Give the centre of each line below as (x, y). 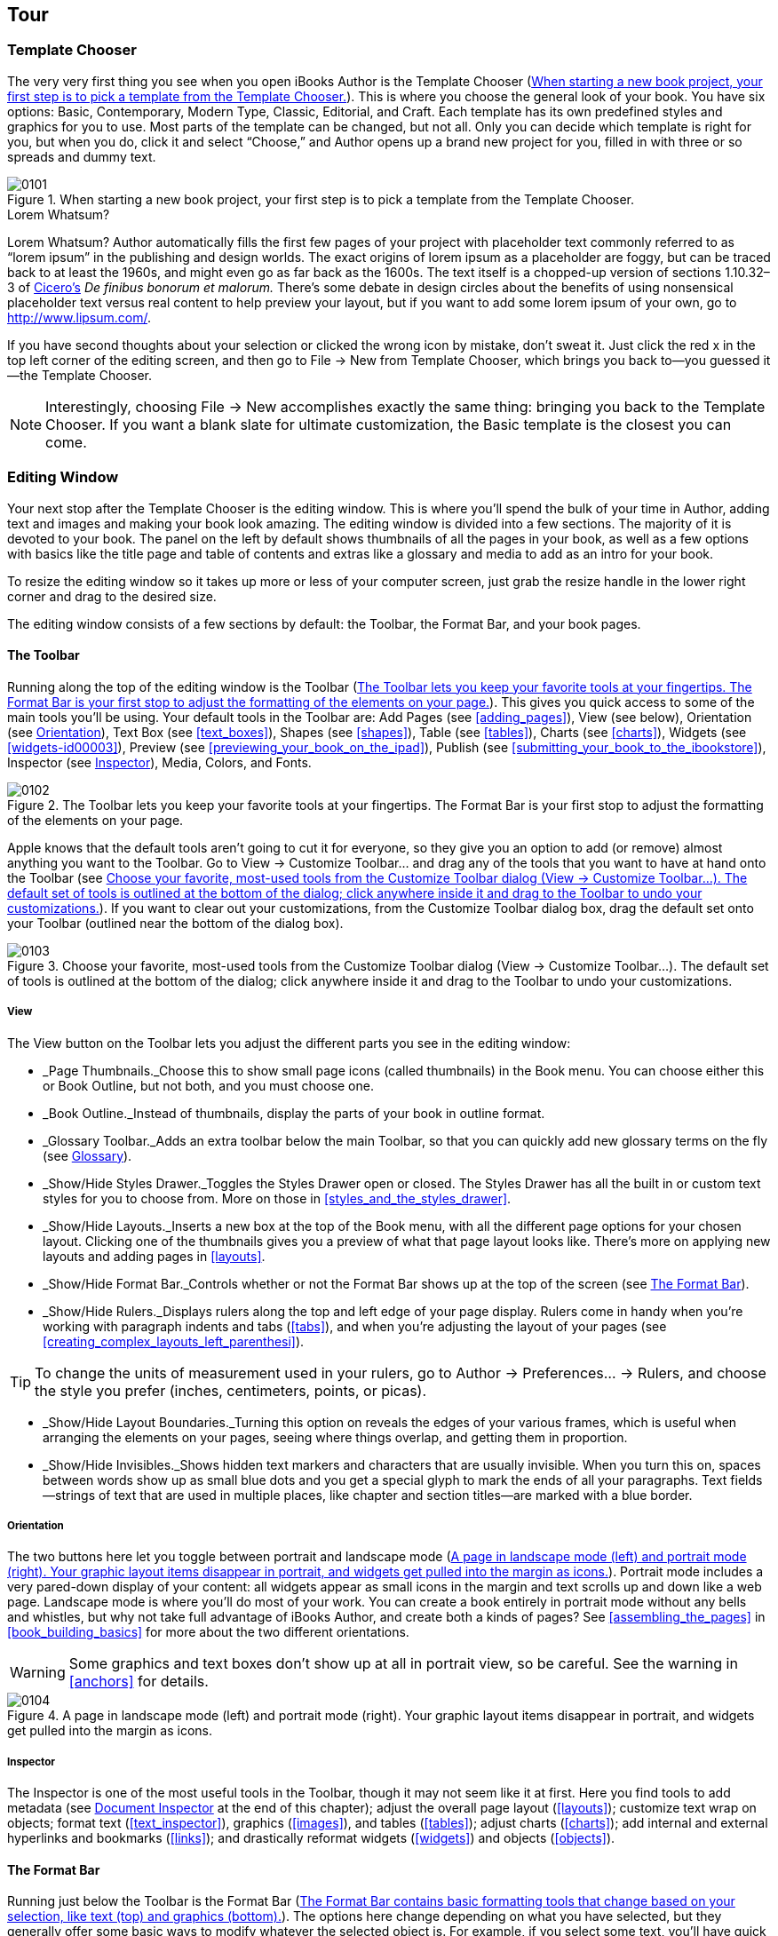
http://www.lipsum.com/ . (79, 317)
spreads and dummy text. (82, 156)
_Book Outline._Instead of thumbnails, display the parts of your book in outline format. (294, 1113)
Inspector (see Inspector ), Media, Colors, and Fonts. (159, 762)
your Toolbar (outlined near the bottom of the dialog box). (175, 923)
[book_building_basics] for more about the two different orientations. (208, 1632)
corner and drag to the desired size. (112, 596)
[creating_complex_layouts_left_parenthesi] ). (174, 1341)
